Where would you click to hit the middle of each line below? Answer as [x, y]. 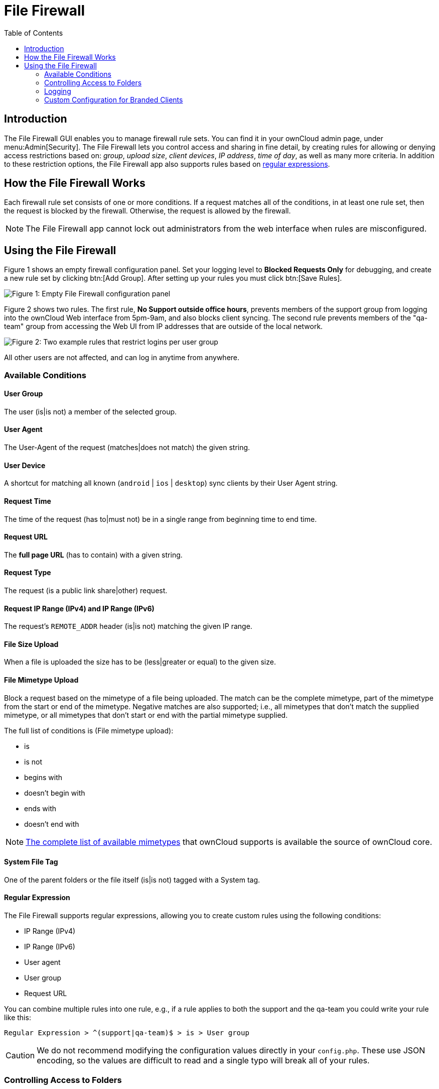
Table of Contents [34, 33]
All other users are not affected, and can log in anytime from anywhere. [122, 358]
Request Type [28, 573]
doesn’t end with [52, 824]
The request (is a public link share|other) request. [86, 590]
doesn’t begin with [55, 793]
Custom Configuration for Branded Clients [114, 99]
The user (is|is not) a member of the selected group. [91, 411]
